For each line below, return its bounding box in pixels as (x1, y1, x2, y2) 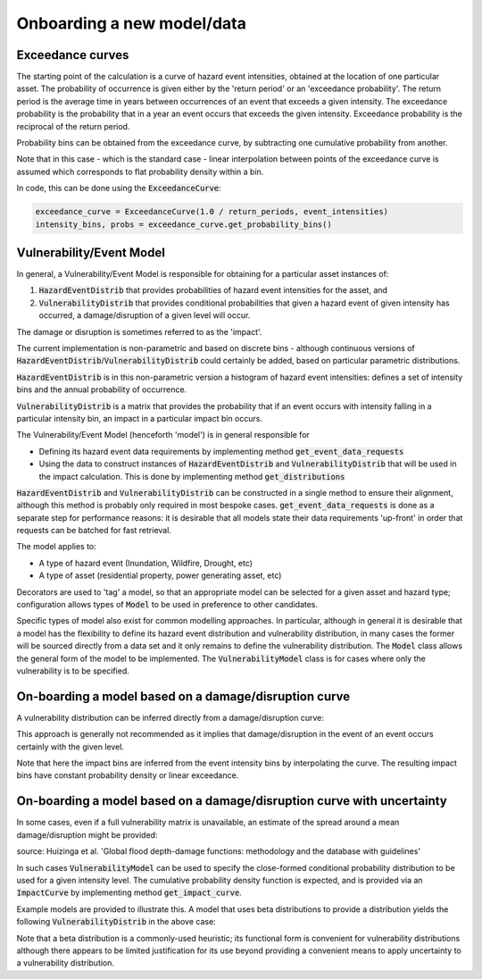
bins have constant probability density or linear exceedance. (16, 770, 239, 781)
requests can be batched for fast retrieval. (16, 525, 171, 536)
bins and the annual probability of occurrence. (16, 384, 187, 395)
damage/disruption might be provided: (16, 829, 158, 840)
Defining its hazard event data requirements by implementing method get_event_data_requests (38, 446, 404, 456)
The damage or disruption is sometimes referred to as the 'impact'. (16, 326, 262, 337)
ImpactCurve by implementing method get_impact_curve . (16, 887, 243, 898)
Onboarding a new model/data (16, 13, 247, 33)
